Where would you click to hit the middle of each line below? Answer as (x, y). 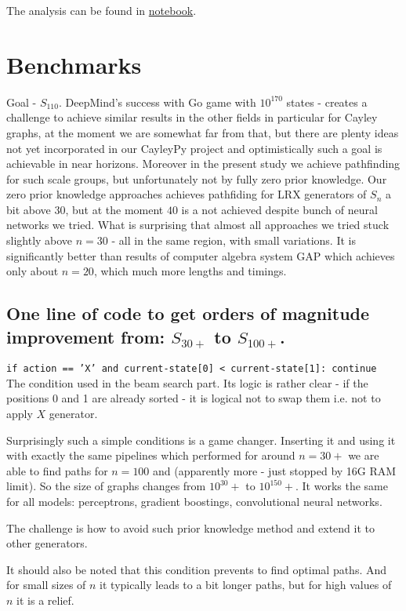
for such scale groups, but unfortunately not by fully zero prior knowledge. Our (197, 178)
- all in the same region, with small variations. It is (234, 240)
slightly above (40, 240)
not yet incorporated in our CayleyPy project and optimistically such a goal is (194, 148)
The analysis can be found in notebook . (101, 10)
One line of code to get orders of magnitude (188, 313)
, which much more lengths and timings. (190, 271)
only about (33, 271)
